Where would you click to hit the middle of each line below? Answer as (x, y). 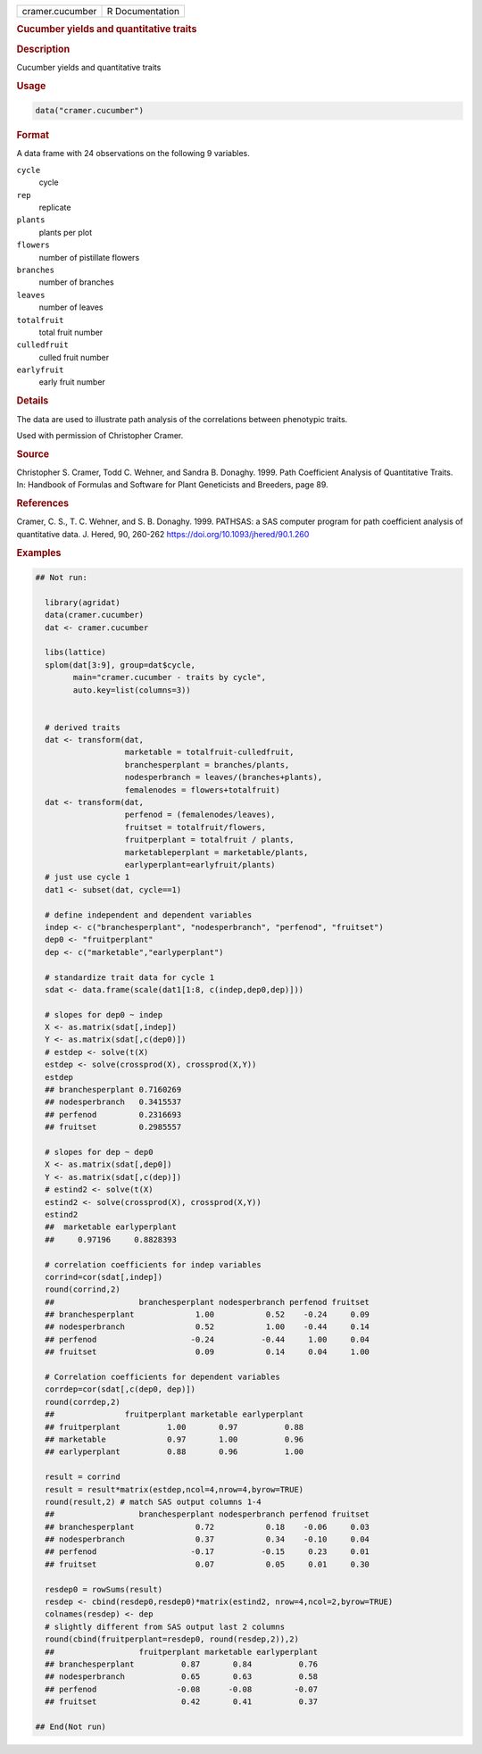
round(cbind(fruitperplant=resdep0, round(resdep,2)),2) (172, 1639)
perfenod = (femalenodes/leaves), (200, 815)
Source (33, 453)
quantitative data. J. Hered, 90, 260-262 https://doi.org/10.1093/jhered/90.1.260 (163, 534)
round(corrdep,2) (83, 1402)
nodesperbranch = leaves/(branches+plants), (224, 777)
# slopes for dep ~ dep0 (99, 1152)
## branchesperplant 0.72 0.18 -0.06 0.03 (208, 1527)
